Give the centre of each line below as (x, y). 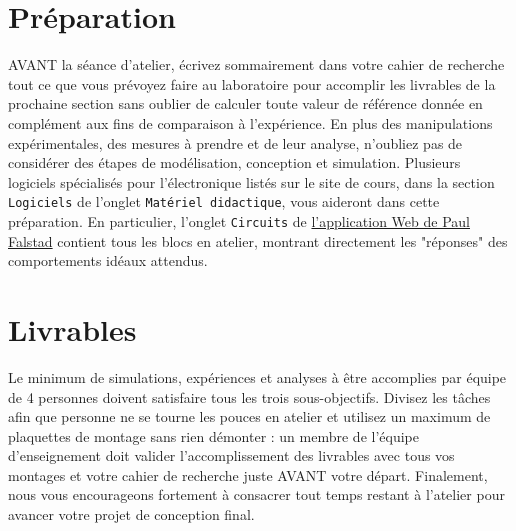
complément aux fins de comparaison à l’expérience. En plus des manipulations (250, 122)
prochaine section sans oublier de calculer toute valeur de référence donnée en (245, 103)
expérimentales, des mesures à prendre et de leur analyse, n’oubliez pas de (235, 142)
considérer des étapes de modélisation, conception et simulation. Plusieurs (234, 162)
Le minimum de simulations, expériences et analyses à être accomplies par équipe (257, 376)
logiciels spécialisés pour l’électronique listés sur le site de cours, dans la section (251, 181)
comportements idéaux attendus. (108, 260)
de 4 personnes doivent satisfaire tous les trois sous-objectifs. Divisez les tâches (249, 396)
